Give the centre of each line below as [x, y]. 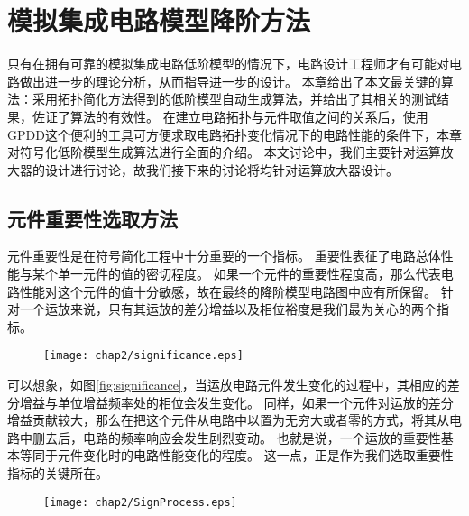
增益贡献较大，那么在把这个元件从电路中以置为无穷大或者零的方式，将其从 [228, 420]
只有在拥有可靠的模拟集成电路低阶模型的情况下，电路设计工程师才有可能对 [228, 64]
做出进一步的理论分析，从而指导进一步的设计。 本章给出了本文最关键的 [230, 81]
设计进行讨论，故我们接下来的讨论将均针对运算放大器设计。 [221, 169]
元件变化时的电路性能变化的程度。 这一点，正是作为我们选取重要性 [255, 455]
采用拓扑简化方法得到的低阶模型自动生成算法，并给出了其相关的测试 [234, 99]
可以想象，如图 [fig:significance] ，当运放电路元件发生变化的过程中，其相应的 [227, 385]
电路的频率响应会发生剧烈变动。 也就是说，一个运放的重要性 [262, 437]
